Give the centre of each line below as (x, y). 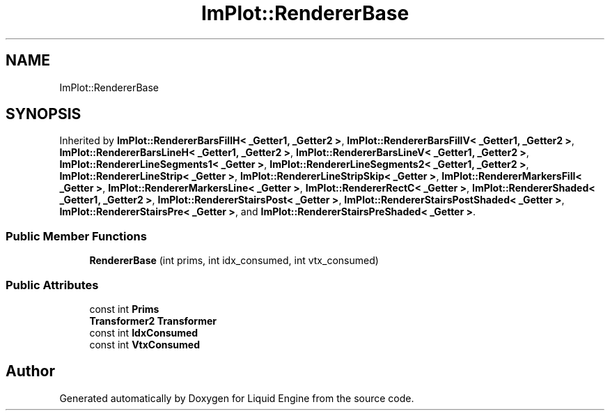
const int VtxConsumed (145, 344)
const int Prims (124, 309)
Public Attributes (52, 285)
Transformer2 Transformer (153, 321)
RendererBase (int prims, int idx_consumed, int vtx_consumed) (234, 261)
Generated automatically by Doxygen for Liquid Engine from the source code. (237, 398)
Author (30, 371)
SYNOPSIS (44, 114)
